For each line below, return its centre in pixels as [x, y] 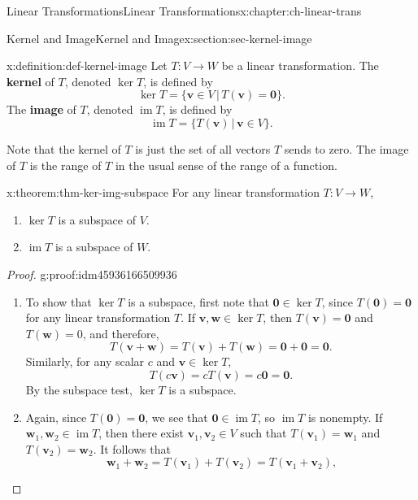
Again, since [56, 417]
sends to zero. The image [346, 148]
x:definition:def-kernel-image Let [87, 65]
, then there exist [142, 433]
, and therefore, [121, 333]
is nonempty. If [345, 417]
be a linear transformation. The [300, 65]
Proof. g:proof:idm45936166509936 [92, 274]
